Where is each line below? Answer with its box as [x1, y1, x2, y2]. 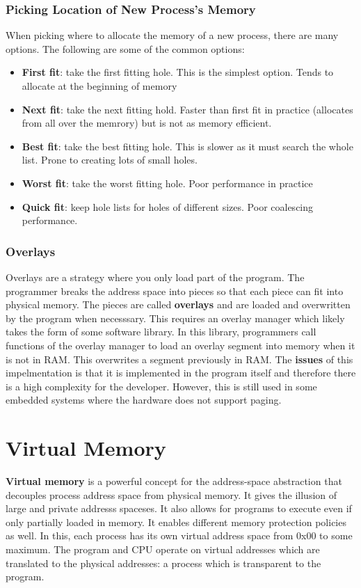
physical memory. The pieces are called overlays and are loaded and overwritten [6, 297, 351, 312]
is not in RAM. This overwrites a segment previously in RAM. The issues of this [6, 351, 353, 366]
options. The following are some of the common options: [6, 41, 245, 56]
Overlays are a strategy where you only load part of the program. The [6, 269, 305, 284]
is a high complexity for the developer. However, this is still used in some [6, 379, 317, 393]
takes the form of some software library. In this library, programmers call [6, 324, 316, 339]
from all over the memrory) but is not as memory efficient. [22, 116, 272, 130]
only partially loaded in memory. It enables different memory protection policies [6, 514, 346, 529]
